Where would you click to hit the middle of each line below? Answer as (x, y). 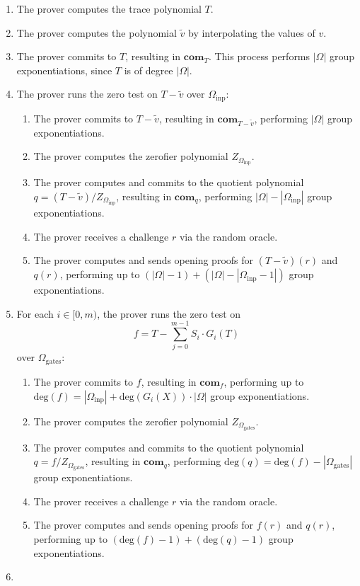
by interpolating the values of (252, 32)
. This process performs (259, 56)
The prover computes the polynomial (97, 32)
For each (35, 313)
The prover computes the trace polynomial (109, 8)
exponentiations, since (64, 70)
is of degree (149, 70)
